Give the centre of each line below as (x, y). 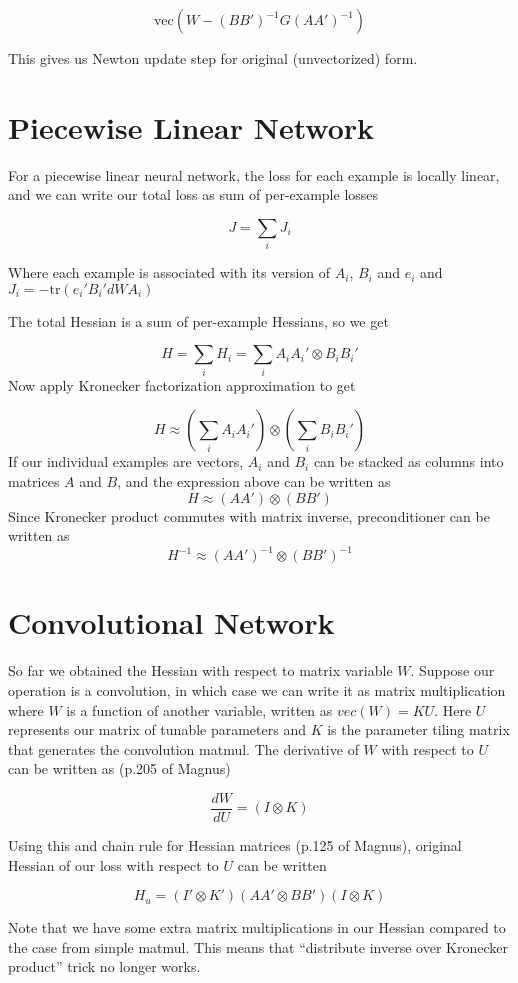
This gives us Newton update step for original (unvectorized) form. (213, 58)
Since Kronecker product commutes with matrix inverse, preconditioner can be (249, 515)
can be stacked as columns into (408, 461)
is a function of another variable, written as (199, 709)
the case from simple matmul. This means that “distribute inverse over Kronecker (258, 946)
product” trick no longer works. (104, 966)
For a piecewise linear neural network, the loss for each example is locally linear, (254, 174)
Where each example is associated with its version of (169, 272)
